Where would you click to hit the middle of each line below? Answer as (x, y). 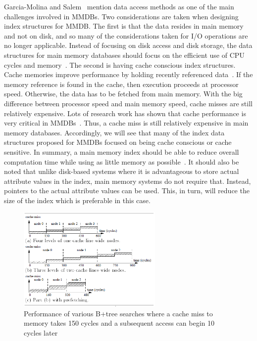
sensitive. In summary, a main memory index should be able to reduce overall (122, 151)
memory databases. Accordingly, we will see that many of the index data (114, 132)
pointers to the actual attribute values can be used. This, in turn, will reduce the (127, 191)
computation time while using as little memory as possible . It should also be (122, 161)
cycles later (41, 332)
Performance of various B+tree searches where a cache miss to (118, 313)
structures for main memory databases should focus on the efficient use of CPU (124, 55)
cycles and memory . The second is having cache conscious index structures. (120, 64)
